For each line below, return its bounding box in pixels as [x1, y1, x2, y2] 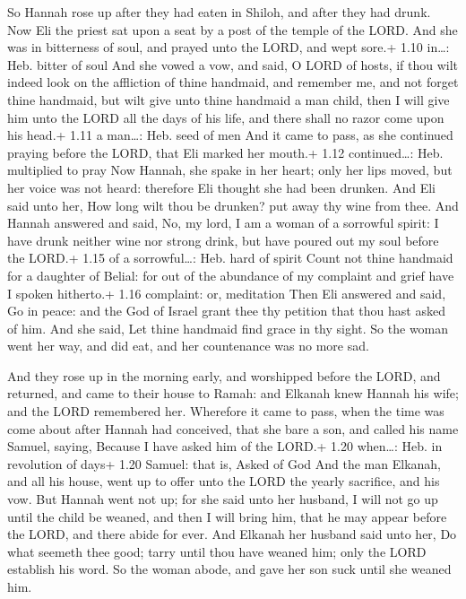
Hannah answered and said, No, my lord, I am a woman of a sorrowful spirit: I [7, 213, 439, 232]
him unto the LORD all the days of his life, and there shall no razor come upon [7, 108, 444, 126]
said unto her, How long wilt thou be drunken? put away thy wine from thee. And [7, 195, 459, 214]
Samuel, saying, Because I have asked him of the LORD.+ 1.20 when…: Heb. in [7, 437, 443, 456]
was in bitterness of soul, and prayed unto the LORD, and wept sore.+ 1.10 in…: [7, 38, 450, 56]
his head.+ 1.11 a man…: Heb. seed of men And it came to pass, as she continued [7, 126, 453, 144]
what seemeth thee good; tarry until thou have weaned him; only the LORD [7, 542, 427, 560]
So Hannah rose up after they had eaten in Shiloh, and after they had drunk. [7, 3, 431, 21]
